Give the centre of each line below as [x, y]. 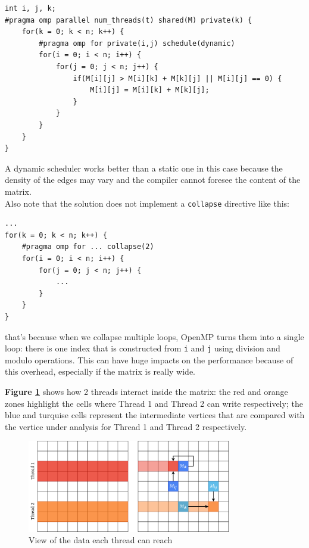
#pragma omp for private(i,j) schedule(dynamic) [137, 43]
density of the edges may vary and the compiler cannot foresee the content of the [153, 180]
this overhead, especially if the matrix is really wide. [100, 371]
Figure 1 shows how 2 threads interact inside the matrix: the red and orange [146, 391]
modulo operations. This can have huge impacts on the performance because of [149, 359]
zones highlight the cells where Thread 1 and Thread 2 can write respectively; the [154, 403]
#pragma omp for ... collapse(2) [88, 247]
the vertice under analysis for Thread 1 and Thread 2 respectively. [126, 426]
